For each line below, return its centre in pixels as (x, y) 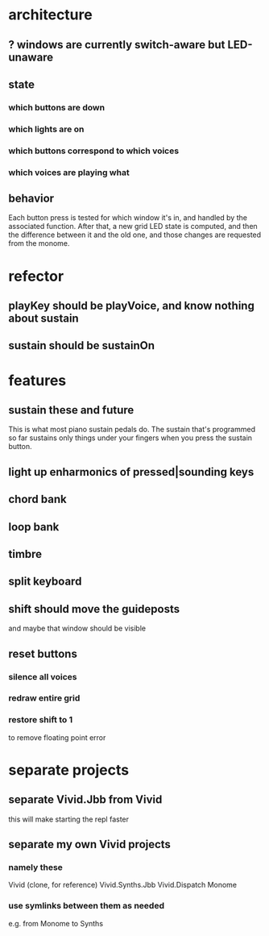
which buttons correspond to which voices (94, 151)
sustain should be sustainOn (82, 345)
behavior (31, 199)
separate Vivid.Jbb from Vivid (85, 800)
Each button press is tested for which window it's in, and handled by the (128, 218)
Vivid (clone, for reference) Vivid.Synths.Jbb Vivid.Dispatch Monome (123, 885)
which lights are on (46, 129)
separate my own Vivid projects (90, 844)
